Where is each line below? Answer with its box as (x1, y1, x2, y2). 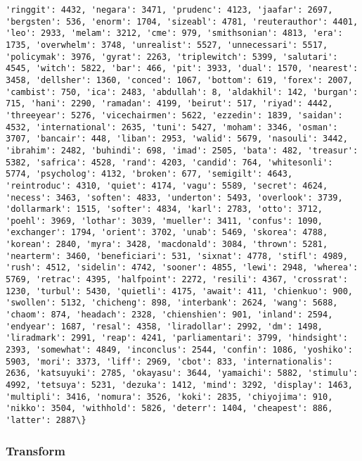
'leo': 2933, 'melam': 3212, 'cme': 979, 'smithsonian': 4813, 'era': (6, 28, 343, 39)
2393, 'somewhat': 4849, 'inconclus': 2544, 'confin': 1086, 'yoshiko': (6, 345, 353, 355)
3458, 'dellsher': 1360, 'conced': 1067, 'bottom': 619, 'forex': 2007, (6, 75, 353, 85)
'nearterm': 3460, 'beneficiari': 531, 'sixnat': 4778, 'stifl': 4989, (6, 251, 348, 261)
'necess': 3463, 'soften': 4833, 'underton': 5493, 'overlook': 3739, (6, 192, 343, 203)
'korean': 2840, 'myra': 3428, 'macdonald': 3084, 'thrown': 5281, (6, 239, 328, 250)
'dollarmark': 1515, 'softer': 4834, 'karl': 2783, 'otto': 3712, (6, 204, 323, 215)
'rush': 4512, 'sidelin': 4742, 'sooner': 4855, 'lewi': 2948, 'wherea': (6, 263, 358, 273)
